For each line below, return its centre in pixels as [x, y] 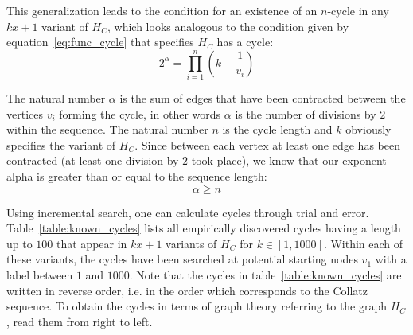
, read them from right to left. [80, 321]
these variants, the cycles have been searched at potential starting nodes [182, 259]
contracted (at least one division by [93, 160]
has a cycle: [245, 42]
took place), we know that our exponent [289, 160]
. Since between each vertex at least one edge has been [267, 144]
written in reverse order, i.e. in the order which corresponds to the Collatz [187, 290]
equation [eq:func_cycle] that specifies [100, 42]
